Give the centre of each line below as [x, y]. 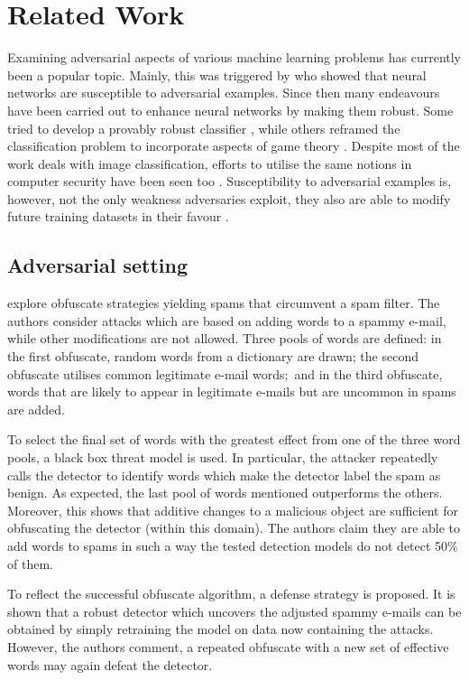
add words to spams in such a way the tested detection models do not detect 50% [233, 545]
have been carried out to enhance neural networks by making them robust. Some [230, 110]
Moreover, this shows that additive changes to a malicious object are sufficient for [233, 510]
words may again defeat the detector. [110, 664]
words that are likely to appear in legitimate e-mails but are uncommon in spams [232, 391]
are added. [36, 409]
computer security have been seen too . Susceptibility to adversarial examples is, [230, 181]
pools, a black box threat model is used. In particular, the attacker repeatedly [223, 457]
